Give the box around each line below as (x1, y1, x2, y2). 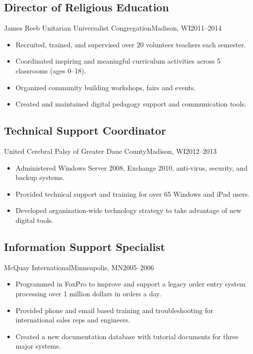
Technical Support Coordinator (4, 123, 166, 138)
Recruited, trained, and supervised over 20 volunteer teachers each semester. (15, 39, 246, 49)
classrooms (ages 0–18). (15, 65, 86, 75)
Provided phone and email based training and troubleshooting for (15, 305, 213, 315)
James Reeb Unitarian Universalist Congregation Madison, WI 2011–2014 (4, 23, 222, 33)
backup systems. (15, 172, 65, 182)
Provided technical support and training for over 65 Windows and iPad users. (15, 188, 250, 199)
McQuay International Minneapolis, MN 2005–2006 (4, 262, 154, 272)
